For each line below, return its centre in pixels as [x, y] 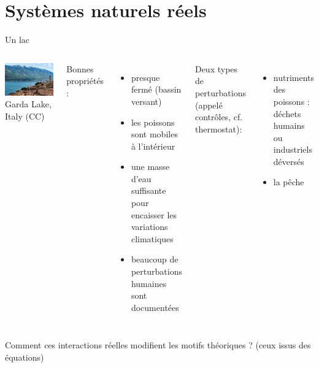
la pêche [289, 182]
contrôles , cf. [219, 117]
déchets [287, 113]
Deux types [216, 68]
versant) [146, 101]
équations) [25, 357]
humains [289, 125]
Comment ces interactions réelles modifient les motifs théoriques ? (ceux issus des [158, 345]
